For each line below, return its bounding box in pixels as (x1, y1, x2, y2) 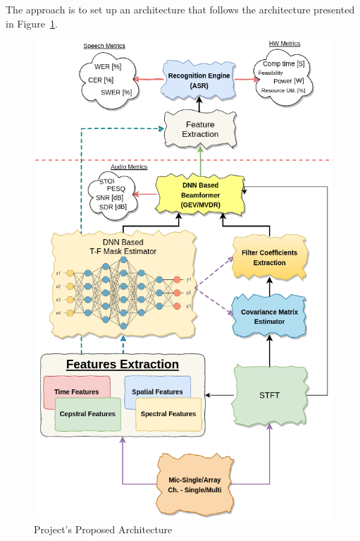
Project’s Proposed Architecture (34, 521, 173, 536)
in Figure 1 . (6, 16, 58, 30)
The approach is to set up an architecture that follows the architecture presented (6, 2, 355, 16)
